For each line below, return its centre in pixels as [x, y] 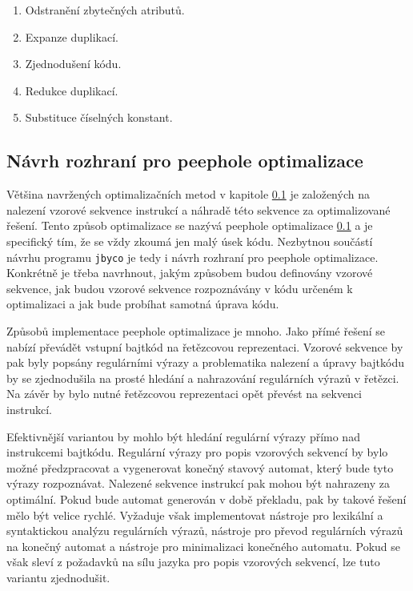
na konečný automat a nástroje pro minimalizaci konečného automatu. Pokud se [203, 546]
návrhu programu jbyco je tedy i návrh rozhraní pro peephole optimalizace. [192, 257]
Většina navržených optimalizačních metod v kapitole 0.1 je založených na [188, 194]
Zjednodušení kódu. [73, 64]
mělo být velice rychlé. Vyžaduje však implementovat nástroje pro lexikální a [195, 515]
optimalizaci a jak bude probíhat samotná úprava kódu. [143, 304]
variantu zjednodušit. [58, 577]
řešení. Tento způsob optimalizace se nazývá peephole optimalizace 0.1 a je [190, 225]
